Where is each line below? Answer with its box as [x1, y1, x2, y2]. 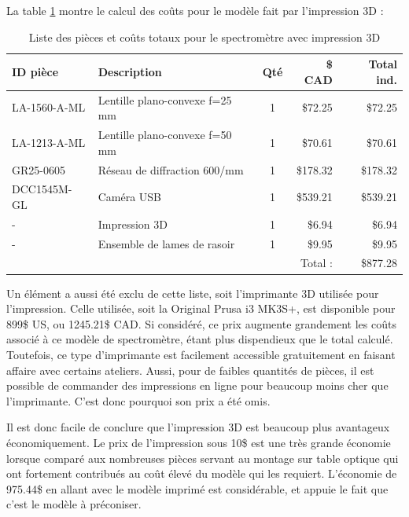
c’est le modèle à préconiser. [6, 496, 142, 512]
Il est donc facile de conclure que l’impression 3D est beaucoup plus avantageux [6, 419, 390, 435]
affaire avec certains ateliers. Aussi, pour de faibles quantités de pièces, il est [6, 361, 374, 378]
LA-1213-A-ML [12, 134, 86, 150]
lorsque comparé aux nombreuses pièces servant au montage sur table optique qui [6, 449, 399, 466]
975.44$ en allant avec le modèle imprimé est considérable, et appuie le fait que [6, 480, 389, 497]
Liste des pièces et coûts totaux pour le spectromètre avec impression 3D [28, 28, 381, 45]
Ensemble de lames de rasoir [98, 235, 235, 251]
